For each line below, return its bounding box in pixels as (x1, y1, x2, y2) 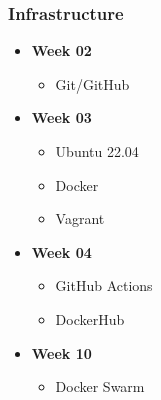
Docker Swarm (55, 376, 145, 397)
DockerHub (55, 308, 125, 329)
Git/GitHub (55, 73, 130, 94)
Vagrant (55, 208, 105, 229)
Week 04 (31, 241, 92, 262)
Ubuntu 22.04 (55, 141, 139, 161)
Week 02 (31, 40, 92, 61)
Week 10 (31, 342, 92, 363)
